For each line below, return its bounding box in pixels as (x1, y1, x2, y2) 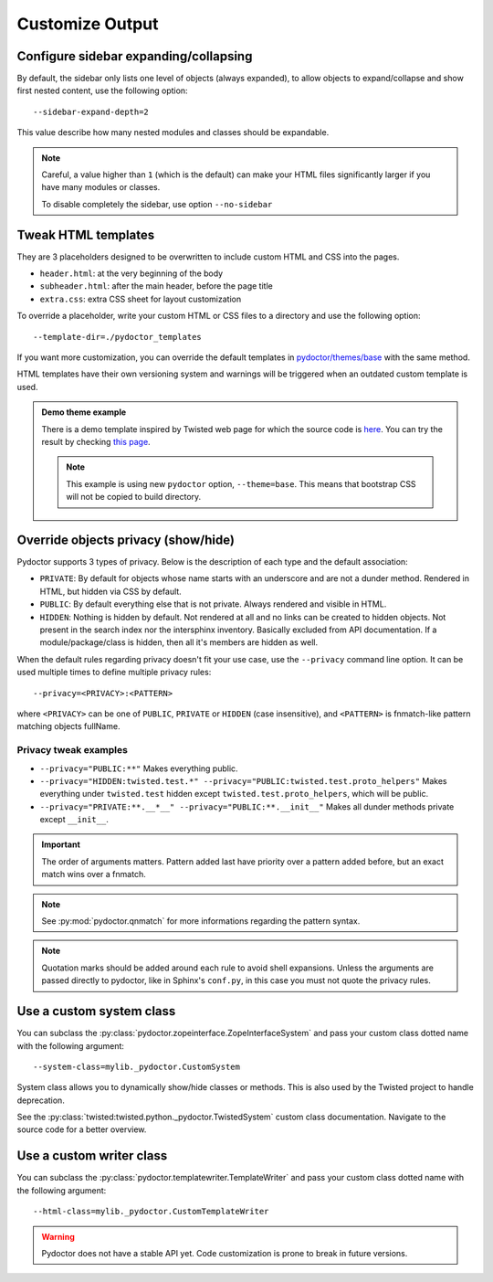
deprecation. (16, 1095, 66, 1106)
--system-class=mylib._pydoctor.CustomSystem (33, 1061, 241, 1072)
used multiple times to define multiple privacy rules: (16, 667, 212, 678)
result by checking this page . (41, 437, 151, 447)
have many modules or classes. (41, 182, 161, 193)
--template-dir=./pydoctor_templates (33, 332, 203, 342)
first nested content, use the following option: (16, 85, 188, 96)
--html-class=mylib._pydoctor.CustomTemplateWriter (33, 1206, 269, 1217)
